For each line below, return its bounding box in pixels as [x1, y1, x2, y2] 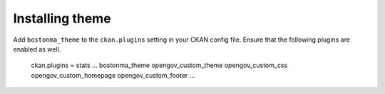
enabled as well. [13, 45, 61, 53]
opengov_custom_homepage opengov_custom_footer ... [31, 71, 195, 79]
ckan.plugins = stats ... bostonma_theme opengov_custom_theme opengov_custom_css [31, 61, 288, 70]
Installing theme [13, 11, 111, 26]
